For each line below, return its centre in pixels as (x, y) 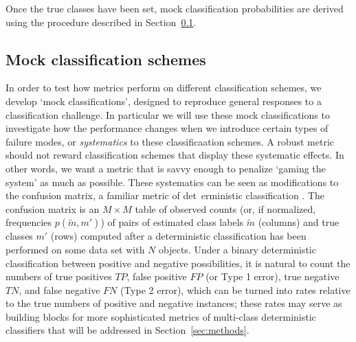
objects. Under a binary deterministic (237, 249)
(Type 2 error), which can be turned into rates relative (235, 289)
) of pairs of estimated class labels (172, 222)
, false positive (157, 276)
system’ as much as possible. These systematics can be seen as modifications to (172, 182)
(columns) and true (299, 222)
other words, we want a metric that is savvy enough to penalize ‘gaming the (166, 168)
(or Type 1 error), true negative (272, 276)
